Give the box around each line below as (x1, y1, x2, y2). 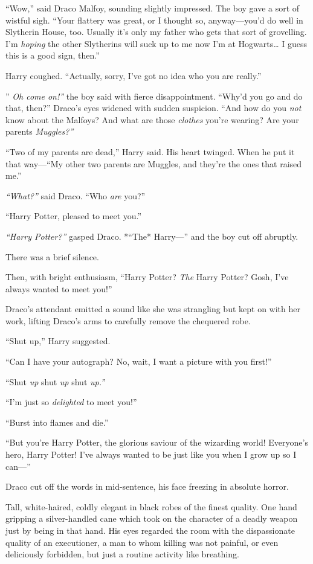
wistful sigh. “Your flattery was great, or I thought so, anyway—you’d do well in (5, 13, 303, 26)
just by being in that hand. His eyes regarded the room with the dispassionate (5, 524, 295, 536)
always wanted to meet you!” (5, 282, 112, 295)
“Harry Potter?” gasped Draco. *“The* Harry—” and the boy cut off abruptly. (5, 229, 298, 242)
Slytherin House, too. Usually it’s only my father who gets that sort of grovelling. (5, 25, 307, 38)
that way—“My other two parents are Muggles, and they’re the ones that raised (5, 157, 302, 170)
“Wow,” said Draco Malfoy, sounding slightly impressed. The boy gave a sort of (5, 2, 300, 14)
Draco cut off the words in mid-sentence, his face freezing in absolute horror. (5, 480, 289, 493)
